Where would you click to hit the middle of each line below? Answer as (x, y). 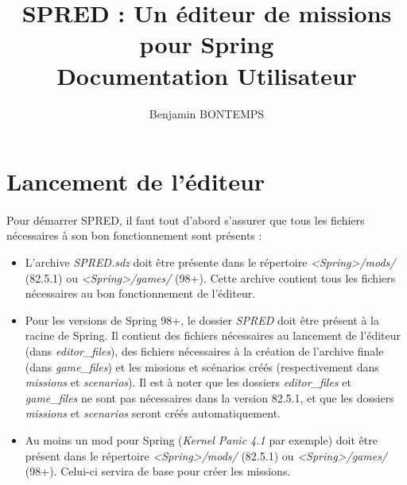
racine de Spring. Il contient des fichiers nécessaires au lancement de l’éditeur (213, 335)
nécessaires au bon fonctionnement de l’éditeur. (140, 293)
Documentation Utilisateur (207, 75)
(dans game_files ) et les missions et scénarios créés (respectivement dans (202, 366)
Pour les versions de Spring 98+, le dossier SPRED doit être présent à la (202, 319)
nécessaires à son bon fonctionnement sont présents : (134, 235)
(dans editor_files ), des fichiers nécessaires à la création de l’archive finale (204, 351)
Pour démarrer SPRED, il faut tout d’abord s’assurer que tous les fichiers (186, 219)
